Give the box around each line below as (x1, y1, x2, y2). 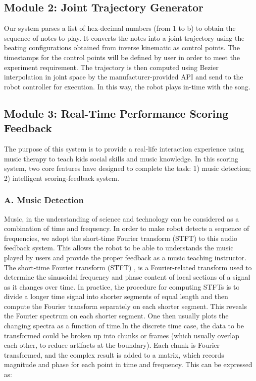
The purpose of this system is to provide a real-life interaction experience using (4, 143, 244, 153)
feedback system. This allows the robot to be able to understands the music (4, 242, 234, 253)
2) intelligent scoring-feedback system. (4, 172, 119, 183)
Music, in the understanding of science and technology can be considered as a (4, 213, 239, 224)
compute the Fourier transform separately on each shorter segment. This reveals (4, 301, 247, 311)
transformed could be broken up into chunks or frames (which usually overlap (4, 330, 240, 340)
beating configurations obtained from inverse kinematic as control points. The (4, 42, 240, 53)
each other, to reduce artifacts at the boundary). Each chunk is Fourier (4, 340, 220, 350)
